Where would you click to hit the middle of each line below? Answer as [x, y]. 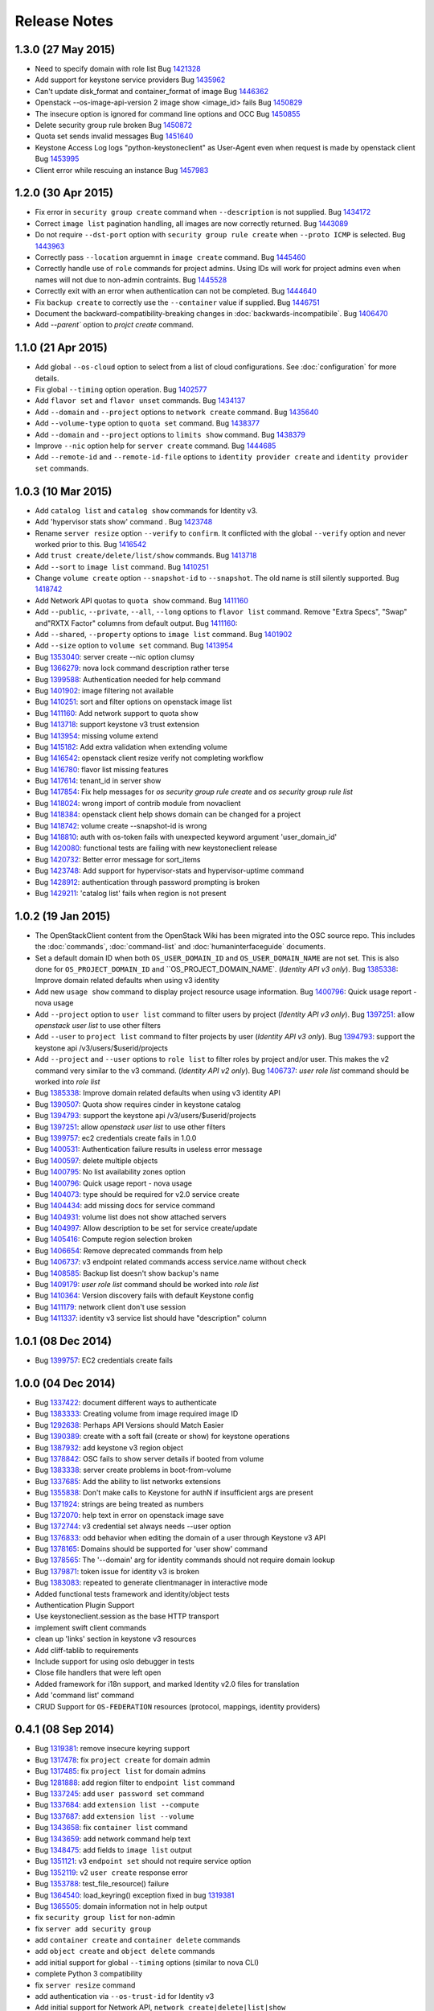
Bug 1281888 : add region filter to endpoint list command [135, 1783]
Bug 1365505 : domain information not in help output [121, 1906]
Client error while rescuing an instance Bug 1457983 [122, 170]
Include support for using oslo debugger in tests [115, 1661]
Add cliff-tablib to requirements [87, 1650]
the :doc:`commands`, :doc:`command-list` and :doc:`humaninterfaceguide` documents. [180, 947]
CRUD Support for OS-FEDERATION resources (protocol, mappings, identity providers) [178, 1706]
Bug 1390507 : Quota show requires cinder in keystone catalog [138, 1104]
